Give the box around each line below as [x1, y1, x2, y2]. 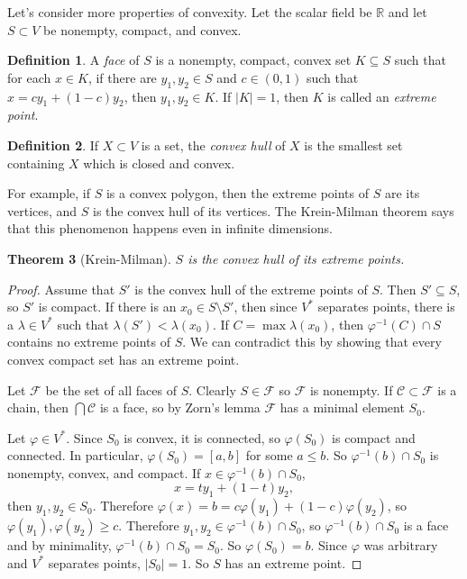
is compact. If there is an [38, 297, 177, 316]
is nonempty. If [309, 380, 393, 399]
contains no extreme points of [7, 332, 171, 351]
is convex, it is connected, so [124, 428, 280, 447]
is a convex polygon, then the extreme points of [105, 184, 370, 203]
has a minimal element [279, 398, 405, 417]
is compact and [332, 428, 416, 447]
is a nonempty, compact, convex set [155, 50, 352, 69]
